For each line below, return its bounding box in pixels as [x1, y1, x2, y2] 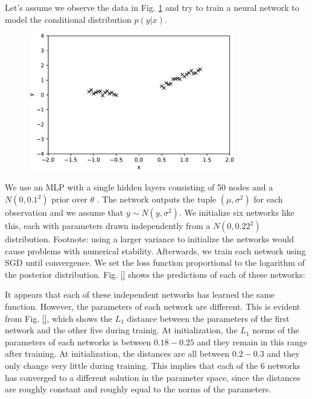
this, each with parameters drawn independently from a [5, 219, 211, 231]
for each [253, 193, 283, 205]
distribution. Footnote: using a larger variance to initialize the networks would [5, 233, 294, 245]
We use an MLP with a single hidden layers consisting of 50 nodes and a [5, 181, 273, 193]
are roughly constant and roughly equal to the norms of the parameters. [5, 383, 272, 395]
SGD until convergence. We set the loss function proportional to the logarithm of [5, 256, 305, 269]
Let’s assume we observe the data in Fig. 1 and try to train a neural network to [5, 1, 299, 13]
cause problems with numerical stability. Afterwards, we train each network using [5, 244, 306, 257]
